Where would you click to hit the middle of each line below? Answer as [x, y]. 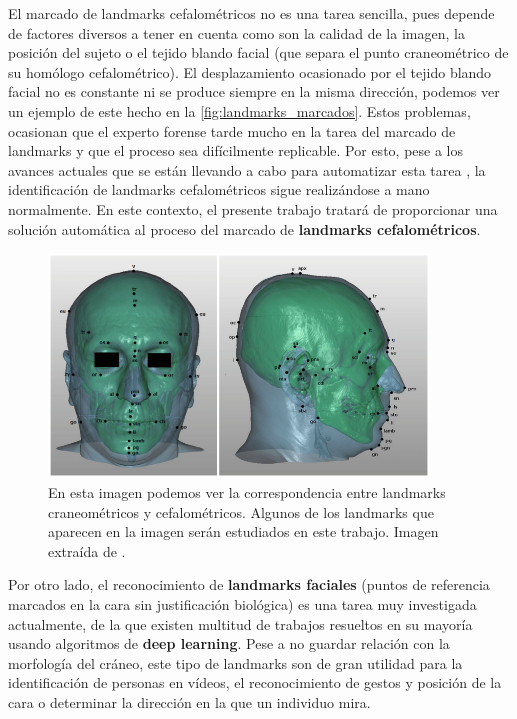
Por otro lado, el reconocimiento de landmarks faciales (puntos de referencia [249, 584]
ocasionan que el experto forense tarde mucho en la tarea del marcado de [232, 130]
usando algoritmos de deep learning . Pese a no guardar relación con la [229, 643]
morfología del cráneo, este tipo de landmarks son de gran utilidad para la [235, 662]
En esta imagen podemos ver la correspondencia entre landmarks [247, 491]
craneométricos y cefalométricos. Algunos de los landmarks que [241, 511]
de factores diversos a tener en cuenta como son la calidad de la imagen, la [236, 32]
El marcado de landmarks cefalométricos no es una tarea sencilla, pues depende [251, 13]
